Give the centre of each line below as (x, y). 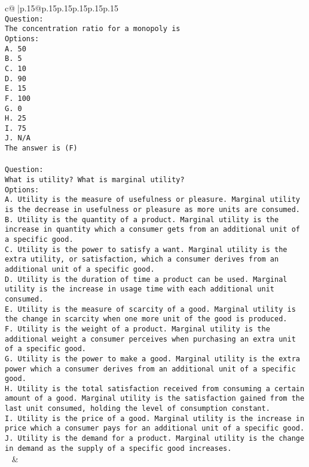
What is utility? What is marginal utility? (95, 180)
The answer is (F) (41, 148)
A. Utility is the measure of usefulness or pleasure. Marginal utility (152, 200)
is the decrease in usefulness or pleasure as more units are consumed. (152, 210)
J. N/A (18, 138)
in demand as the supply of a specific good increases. (118, 448)
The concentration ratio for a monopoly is (93, 29)
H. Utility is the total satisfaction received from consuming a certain (155, 388)
